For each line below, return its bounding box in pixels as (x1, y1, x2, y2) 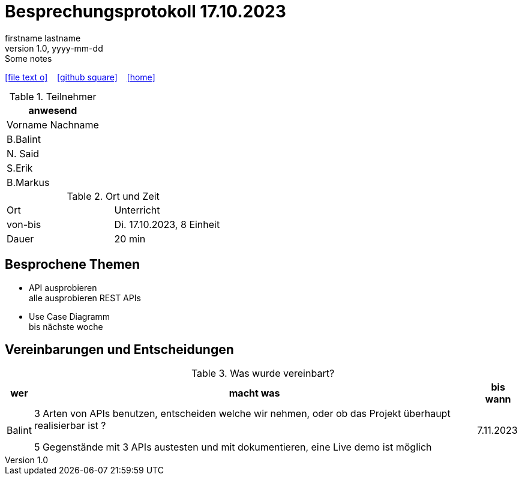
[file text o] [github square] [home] (5, 71, 155, 82)
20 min (114, 232, 146, 245)
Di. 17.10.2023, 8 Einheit (114, 218, 220, 230)
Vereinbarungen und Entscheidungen (5, 342, 234, 358)
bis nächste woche (29, 321, 103, 332)
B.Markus (7, 176, 50, 188)
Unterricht (114, 203, 160, 216)
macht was (229, 387, 280, 400)
